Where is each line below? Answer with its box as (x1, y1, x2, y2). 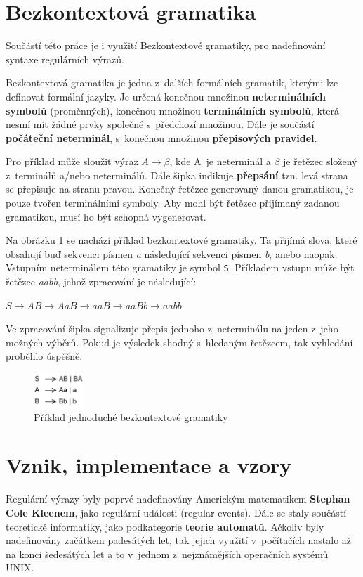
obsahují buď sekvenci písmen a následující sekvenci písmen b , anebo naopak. (6, 246, 338, 261)
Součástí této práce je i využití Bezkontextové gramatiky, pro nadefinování (6, 38, 326, 53)
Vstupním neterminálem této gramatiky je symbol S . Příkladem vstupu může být (6, 260, 355, 275)
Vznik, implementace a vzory (6, 450, 292, 479)
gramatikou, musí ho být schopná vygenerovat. (6, 209, 206, 223)
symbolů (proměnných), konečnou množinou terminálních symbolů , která (6, 103, 339, 117)
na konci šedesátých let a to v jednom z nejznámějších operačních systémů (6, 546, 329, 561)
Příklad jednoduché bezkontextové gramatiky (34, 409, 228, 424)
